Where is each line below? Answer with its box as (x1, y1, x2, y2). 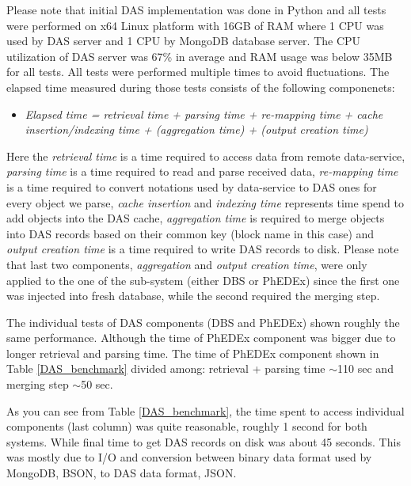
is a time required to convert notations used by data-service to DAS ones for (6, 178, 377, 195)
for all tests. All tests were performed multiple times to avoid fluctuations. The (6, 63, 390, 80)
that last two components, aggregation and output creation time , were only (6, 256, 367, 272)
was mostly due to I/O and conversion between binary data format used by (6, 449, 372, 465)
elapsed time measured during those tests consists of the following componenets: (6, 78, 395, 95)
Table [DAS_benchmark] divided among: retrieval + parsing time (6, 360, 325, 377)
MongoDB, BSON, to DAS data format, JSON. (6, 465, 237, 481)
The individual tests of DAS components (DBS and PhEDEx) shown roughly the (6, 313, 400, 330)
